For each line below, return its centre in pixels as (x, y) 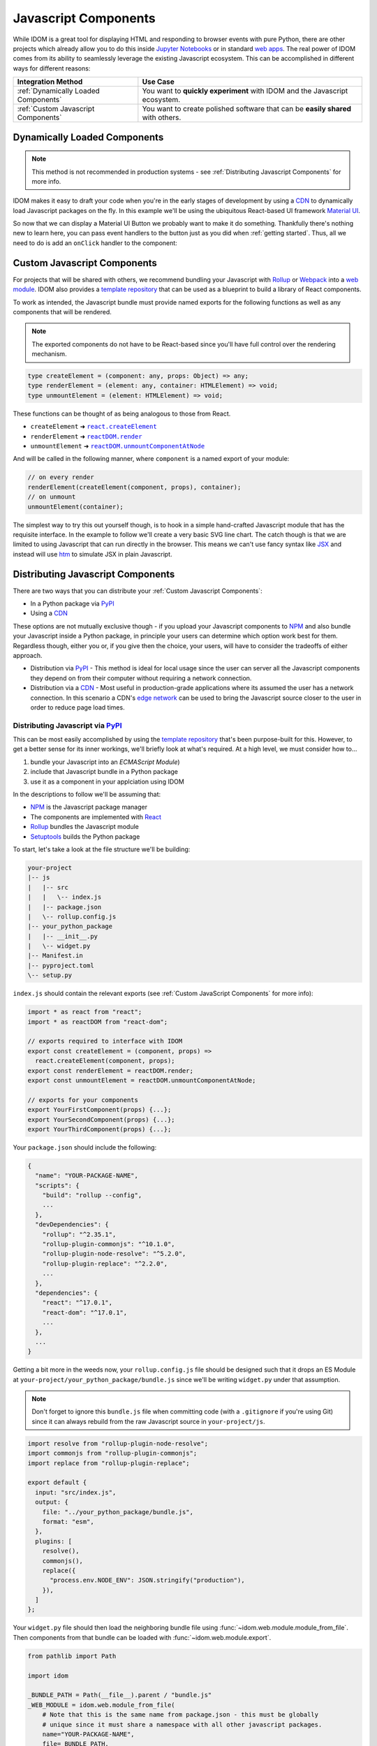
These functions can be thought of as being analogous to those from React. (122, 413)
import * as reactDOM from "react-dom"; (97, 1022)
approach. (28, 655)
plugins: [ (54, 1541)
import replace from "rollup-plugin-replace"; (109, 1463)
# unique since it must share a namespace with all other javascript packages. (182, 1724)
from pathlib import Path (72, 1656)
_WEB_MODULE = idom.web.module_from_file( (101, 1705)
